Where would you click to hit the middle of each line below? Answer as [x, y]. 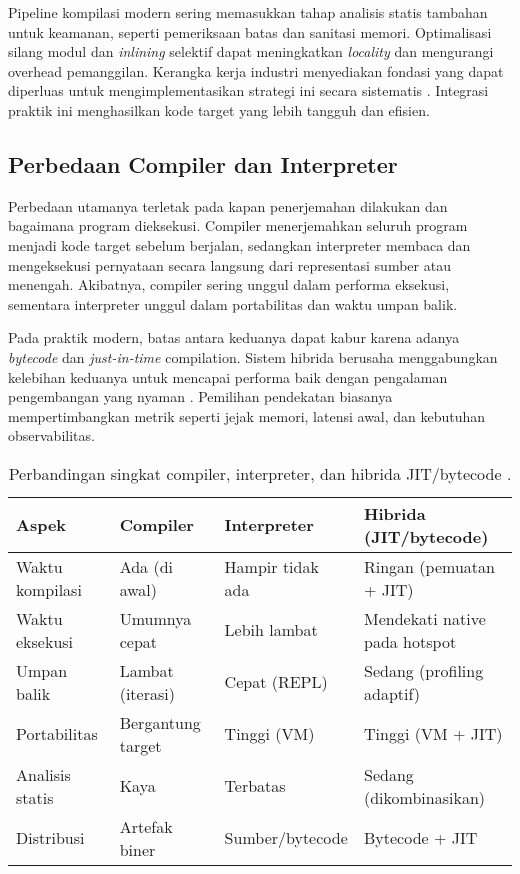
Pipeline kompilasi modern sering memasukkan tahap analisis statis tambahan [248, 12]
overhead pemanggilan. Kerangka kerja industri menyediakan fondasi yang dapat [256, 70]
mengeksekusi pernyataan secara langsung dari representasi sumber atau [229, 264]
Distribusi [50, 838]
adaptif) [392, 693]
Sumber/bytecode [286, 838]
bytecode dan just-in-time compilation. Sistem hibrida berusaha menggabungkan [253, 356]
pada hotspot [410, 641]
